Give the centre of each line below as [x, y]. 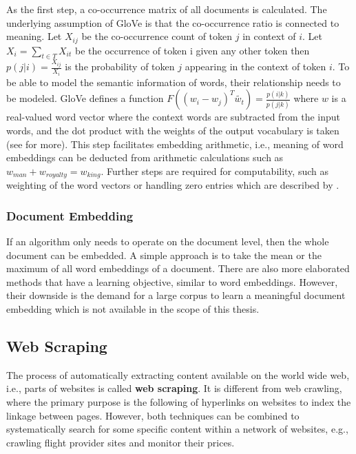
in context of [269, 36]
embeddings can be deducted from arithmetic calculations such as [145, 157]
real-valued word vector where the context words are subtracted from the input [174, 117]
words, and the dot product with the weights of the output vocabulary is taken [173, 131]
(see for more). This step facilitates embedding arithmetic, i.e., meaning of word [175, 144]
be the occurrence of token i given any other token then [192, 50]
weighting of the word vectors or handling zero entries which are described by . [173, 185]
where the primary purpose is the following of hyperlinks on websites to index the [179, 402]
